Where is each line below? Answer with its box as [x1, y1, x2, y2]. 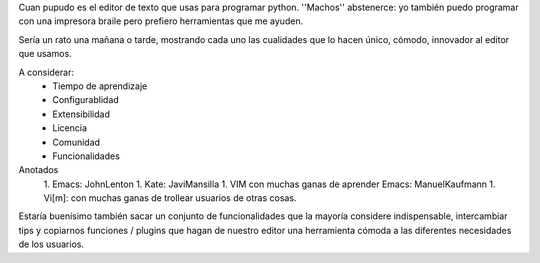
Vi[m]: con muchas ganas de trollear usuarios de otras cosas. [43, 192, 297, 204]
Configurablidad [52, 94, 119, 106]
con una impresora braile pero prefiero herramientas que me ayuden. [18, 15, 304, 27]
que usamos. [18, 48, 72, 60]
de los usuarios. [18, 238, 85, 250]
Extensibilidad [52, 108, 110, 120]
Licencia [52, 122, 87, 134]
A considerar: [18, 66, 75, 78]
